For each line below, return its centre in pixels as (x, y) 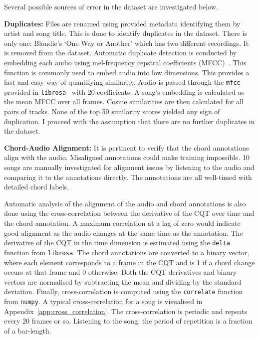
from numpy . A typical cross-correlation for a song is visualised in (103, 301)
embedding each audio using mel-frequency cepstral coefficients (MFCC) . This (125, 62)
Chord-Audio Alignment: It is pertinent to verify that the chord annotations (127, 147)
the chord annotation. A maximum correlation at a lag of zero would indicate (122, 223)
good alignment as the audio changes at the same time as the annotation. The (124, 233)
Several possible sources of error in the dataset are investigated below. (111, 6)
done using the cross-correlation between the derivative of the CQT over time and (129, 213)
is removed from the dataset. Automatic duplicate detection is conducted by (121, 53)
